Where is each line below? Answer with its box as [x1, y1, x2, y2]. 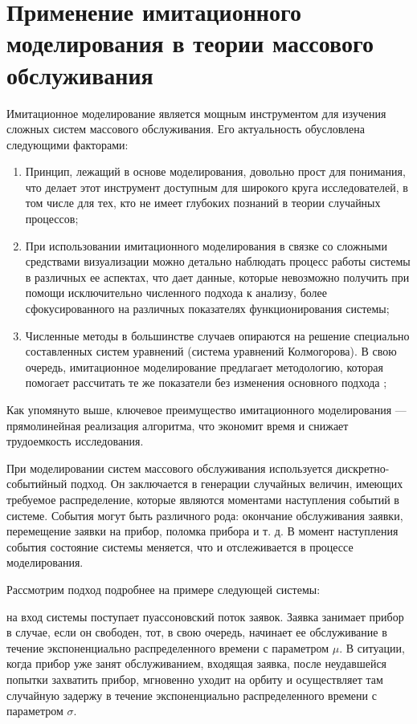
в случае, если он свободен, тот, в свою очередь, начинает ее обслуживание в [6, 624, 387, 641]
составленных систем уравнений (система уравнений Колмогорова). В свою [25, 343, 397, 360]
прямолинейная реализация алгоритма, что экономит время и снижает [6, 417, 349, 433]
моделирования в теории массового [6, 26, 374, 59]
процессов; [25, 210, 79, 227]
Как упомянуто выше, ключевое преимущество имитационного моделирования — [6, 401, 407, 417]
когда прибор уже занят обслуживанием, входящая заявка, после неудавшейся [6, 655, 387, 672]
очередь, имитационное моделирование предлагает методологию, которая [25, 358, 383, 375]
